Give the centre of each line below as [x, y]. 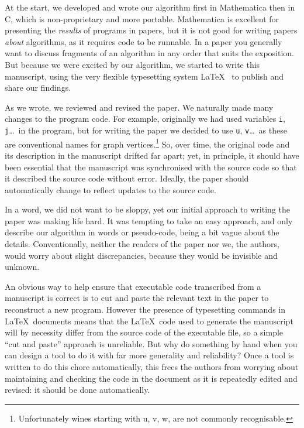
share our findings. [38, 88]
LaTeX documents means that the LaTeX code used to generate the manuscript [149, 321]
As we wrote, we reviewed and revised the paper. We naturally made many [139, 107]
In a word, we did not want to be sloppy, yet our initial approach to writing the [147, 209]
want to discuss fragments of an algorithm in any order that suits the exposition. [149, 53]
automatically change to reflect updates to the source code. [110, 189]
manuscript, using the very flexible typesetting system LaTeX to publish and [144, 76]
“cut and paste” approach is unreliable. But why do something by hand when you [151, 343]
